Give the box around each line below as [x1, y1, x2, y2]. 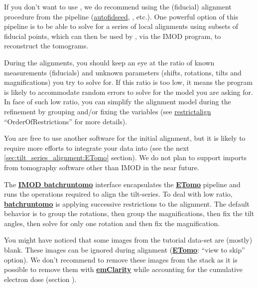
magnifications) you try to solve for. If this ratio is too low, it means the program [4, 77, 253, 87]
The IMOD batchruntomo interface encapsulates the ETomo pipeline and [4, 179, 241, 189]
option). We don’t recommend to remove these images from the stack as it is [4, 254, 238, 265]
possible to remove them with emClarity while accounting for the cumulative [4, 264, 243, 275]
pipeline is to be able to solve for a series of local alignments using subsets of [4, 21, 239, 31]
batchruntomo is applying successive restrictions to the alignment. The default [4, 198, 250, 209]
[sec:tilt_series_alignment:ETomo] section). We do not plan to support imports [4, 152, 247, 163]
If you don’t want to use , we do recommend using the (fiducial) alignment [4, 1, 232, 11]
